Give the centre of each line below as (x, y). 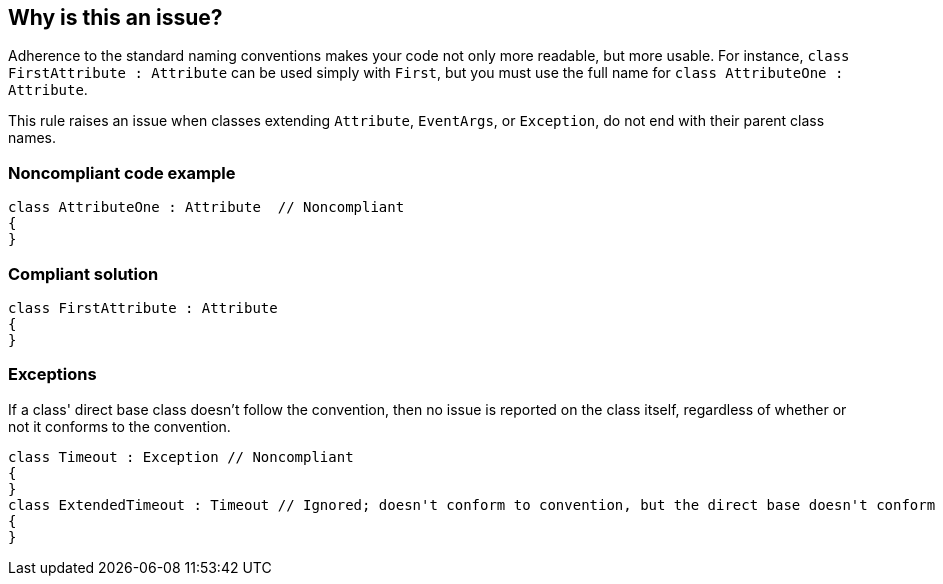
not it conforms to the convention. (119, 426)
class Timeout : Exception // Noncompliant (181, 456)
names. (32, 138)
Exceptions (52, 374)
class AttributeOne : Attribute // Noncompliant (206, 207)
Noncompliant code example (122, 172)
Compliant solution (83, 273)
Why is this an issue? (115, 17)
